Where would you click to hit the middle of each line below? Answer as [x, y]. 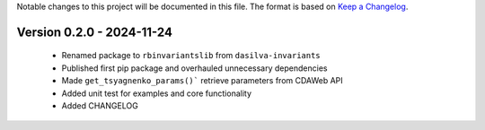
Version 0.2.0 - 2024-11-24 [94, 32]
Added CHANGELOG [100, 105]
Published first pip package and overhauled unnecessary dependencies [194, 68]
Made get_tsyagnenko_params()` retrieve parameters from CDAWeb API [202, 81]
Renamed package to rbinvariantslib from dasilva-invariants [191, 56]
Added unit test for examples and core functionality [156, 93]
